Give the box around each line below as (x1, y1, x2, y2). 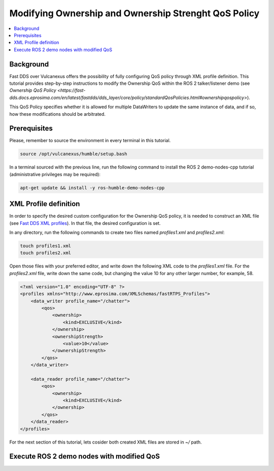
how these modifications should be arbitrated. (9, 111, 106, 117)
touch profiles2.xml (20, 250, 71, 256)
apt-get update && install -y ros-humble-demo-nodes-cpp (20, 185, 165, 190)
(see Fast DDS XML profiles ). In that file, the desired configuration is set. (9, 220, 161, 226)
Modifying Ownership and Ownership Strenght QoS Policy (9, 8, 260, 19)
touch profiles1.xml (20, 243, 71, 249)
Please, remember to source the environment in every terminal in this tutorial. (9, 138, 171, 144)
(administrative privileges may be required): (9, 171, 101, 177)
